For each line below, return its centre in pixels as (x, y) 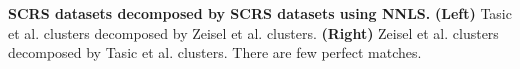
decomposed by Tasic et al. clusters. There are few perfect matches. (215, 52)
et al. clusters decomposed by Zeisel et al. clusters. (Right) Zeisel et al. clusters (253, 32)
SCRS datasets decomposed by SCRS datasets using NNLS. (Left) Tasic (260, 13)
